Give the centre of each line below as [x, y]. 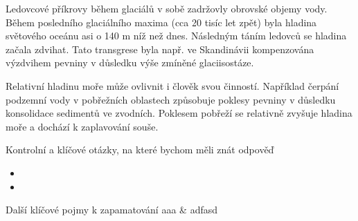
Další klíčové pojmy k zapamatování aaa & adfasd [112, 210]
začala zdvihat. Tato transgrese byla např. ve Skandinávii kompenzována [160, 49]
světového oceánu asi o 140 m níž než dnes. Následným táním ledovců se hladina [176, 36]
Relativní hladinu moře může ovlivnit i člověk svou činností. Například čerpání [172, 85]
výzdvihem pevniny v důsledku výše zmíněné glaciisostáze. [130, 63]
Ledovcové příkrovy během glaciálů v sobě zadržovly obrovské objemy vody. [167, 8]
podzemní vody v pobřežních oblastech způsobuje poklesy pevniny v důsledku [171, 99]
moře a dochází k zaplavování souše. [82, 126]
